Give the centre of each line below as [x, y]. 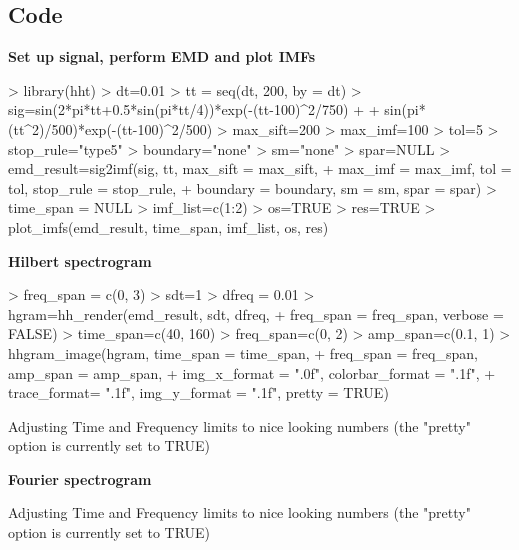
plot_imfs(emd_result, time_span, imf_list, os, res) [168, 226]
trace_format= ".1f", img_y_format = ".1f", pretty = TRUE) [198, 392]
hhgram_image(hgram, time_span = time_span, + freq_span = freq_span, [243, 352]
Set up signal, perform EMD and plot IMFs [162, 56]
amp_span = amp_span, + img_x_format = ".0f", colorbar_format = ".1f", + [252, 372]
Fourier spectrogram [80, 478]
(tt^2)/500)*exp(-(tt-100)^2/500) [110, 128]
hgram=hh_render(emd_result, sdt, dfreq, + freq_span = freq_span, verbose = [256, 313]
